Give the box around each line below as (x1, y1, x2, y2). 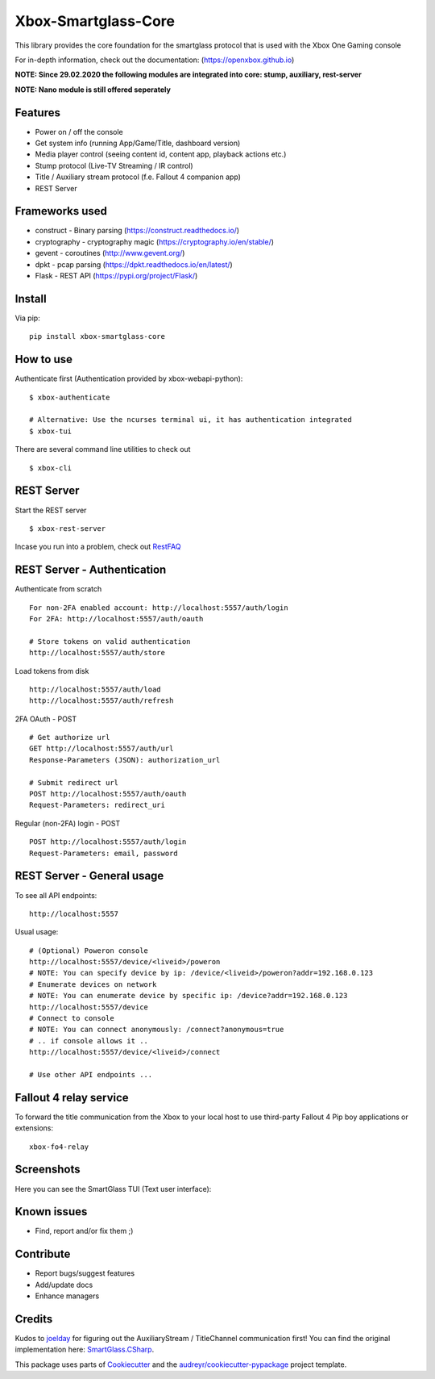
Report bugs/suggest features (35, 1268, 135, 1278)
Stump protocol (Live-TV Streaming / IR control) (35, 161, 193, 170)
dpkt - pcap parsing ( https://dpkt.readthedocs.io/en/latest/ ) (35, 259, 233, 270)
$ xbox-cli (29, 463, 72, 472)
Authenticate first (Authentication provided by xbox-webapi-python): (14, 374, 243, 383)
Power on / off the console (35, 127, 124, 136)
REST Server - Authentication (14, 563, 167, 577)
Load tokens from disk (14, 666, 89, 675)
